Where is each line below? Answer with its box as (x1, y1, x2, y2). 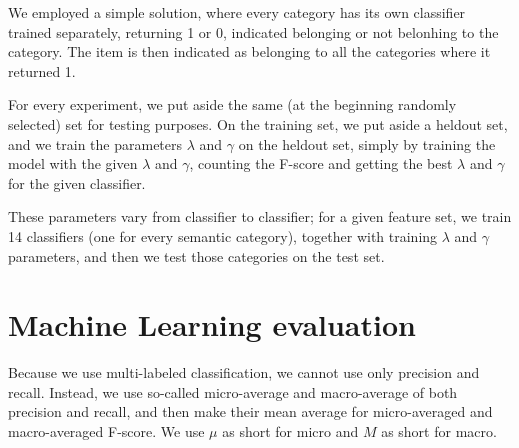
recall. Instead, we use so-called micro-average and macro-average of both (8, 381, 458, 402)
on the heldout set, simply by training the (238, 133, 496, 154)
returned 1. (8, 60, 76, 81)
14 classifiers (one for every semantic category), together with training (8, 225, 438, 246)
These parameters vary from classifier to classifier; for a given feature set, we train (8, 206, 512, 227)
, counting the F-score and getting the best (189, 153, 453, 174)
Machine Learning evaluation (8, 304, 416, 345)
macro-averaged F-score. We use (8, 421, 205, 442)
